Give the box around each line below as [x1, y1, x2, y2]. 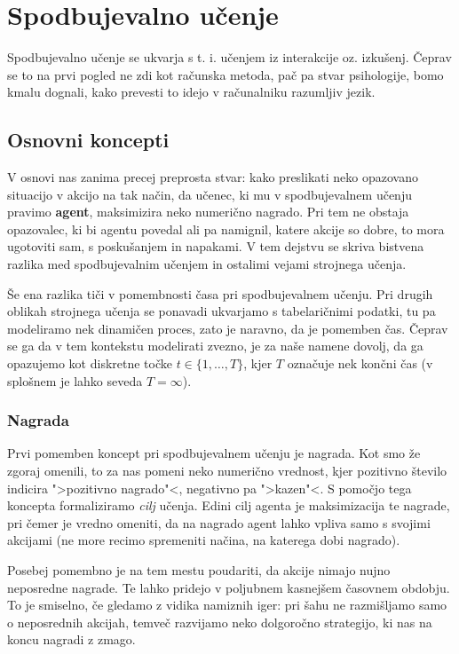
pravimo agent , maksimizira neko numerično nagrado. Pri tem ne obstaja [7, 202, 409, 221]
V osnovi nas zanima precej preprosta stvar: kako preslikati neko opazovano [7, 168, 418, 186]
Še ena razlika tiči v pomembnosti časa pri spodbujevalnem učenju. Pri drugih [7, 284, 433, 303]
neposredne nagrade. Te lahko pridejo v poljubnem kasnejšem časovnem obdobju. [7, 578, 450, 596]
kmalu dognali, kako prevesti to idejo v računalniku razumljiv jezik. [7, 83, 376, 101]
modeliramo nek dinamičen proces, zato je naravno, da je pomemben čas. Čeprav [7, 319, 448, 337]
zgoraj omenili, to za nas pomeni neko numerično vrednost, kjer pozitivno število [7, 461, 447, 480]
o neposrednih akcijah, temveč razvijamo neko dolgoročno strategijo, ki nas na [7, 612, 432, 631]
